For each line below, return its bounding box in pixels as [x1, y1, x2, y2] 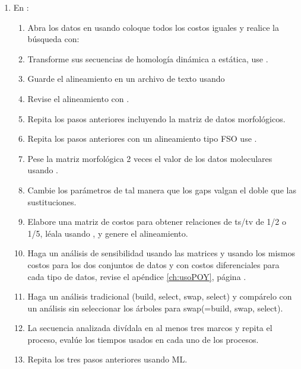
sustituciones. [27, 195, 77, 208]
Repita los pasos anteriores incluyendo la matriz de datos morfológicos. [27, 112, 286, 125]
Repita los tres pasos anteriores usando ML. [27, 353, 188, 365]
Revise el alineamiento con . [27, 92, 129, 104]
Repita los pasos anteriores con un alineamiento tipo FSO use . [27, 132, 257, 145]
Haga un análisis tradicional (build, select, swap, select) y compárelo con [27, 290, 292, 303]
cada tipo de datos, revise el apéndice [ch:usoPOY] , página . [27, 270, 246, 282]
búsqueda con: [27, 33, 80, 45]
